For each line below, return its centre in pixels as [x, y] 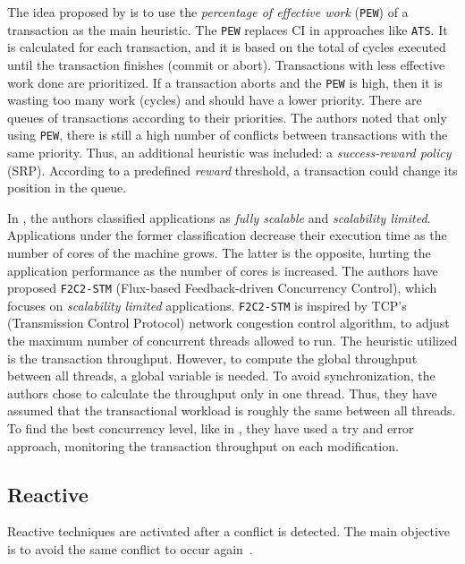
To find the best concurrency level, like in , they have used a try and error [211, 428]
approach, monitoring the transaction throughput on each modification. [203, 445]
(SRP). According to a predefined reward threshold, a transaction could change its [232, 170]
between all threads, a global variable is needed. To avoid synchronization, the [221, 376]
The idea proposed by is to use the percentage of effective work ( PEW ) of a [208, 12]
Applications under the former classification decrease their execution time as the [227, 235]
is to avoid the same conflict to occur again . [130, 549]
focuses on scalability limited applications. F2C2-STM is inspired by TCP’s [207, 305]
